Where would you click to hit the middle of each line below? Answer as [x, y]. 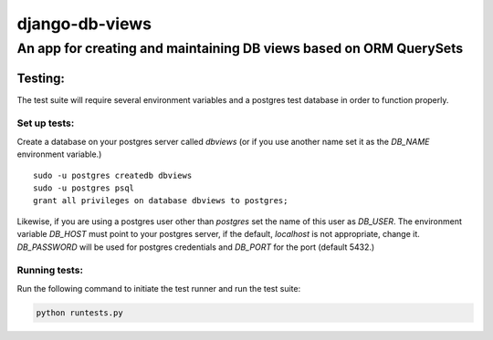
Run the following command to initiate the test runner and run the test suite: [159, 288]
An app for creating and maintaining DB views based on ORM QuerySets [240, 48]
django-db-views [84, 24]
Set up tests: [46, 123]
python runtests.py [79, 313]
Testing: [41, 78]
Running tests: [50, 271]
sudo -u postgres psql [84, 188]
